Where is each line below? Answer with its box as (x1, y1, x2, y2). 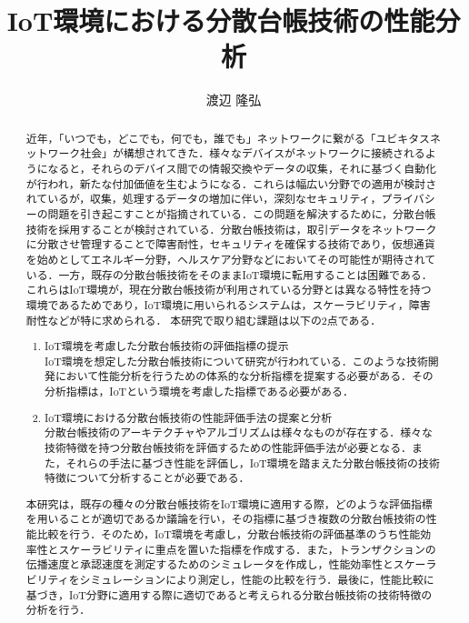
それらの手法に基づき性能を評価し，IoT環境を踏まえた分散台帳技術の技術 (65, 455, 440, 470)
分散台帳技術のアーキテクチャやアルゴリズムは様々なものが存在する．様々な (45, 425, 433, 440)
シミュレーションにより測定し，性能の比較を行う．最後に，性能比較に (79, 572, 434, 588)
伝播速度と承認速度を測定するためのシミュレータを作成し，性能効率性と (25, 557, 394, 572)
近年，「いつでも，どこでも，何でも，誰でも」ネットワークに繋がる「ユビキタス (25, 130, 430, 146)
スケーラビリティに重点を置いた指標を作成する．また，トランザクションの (58, 541, 436, 557)
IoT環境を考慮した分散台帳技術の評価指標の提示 (45, 338, 289, 354)
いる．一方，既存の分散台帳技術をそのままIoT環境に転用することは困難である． (25, 266, 433, 282)
